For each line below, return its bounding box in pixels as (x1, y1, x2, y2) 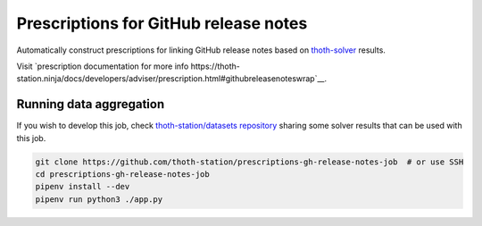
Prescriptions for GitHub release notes (16, 13, 308, 33)
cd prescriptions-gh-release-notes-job (35, 170, 210, 179)
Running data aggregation (16, 96, 165, 112)
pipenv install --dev (35, 181, 130, 192)
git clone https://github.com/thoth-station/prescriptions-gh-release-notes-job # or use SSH (35, 156, 464, 167)
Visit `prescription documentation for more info (16, 61, 189, 71)
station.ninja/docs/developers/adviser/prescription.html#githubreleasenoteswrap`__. (16, 73, 328, 84)
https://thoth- (190, 61, 241, 71)
